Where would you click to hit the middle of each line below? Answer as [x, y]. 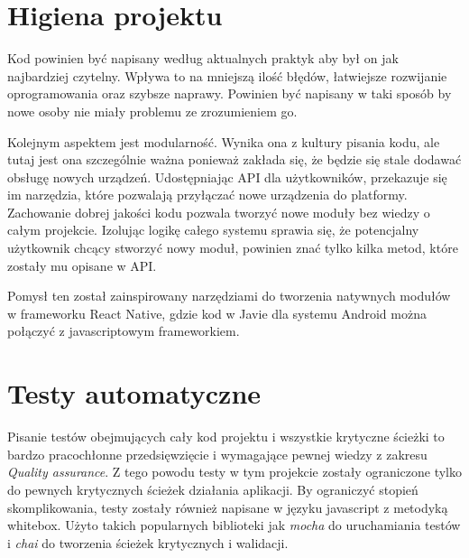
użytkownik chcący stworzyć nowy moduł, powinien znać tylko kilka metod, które [233, 248]
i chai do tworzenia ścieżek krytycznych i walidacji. [148, 542]
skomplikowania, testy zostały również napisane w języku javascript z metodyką [228, 507]
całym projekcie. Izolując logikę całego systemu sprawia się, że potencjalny [213, 230]
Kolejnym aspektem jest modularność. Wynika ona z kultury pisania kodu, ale [224, 141]
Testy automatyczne [134, 393]
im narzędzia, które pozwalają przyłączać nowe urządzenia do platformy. [207, 195]
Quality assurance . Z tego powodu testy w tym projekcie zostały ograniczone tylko [234, 472]
